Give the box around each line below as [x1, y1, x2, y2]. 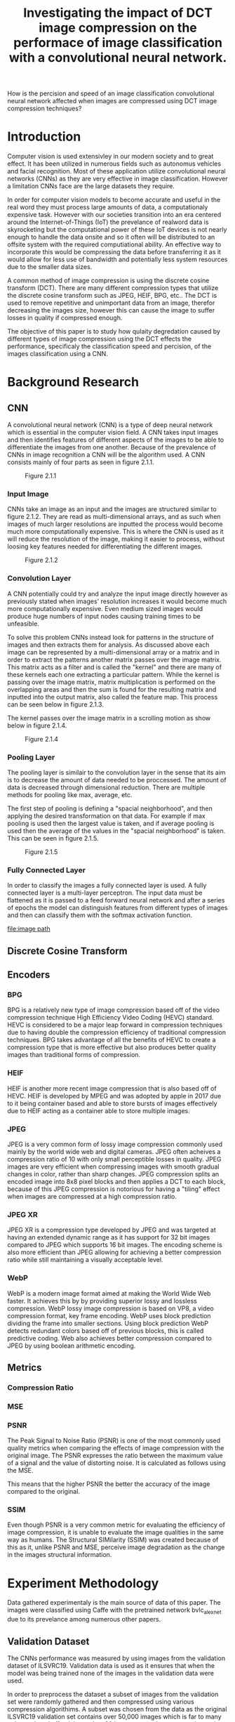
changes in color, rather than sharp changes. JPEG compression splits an [7, 1169, 220, 1178]
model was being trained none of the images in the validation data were [7, 1669, 214, 1677]
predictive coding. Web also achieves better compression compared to [7, 1334, 212, 1342]
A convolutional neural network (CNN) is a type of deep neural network [7, 421, 213, 429]
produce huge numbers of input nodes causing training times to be [7, 612, 201, 620]
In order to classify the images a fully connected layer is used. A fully [7, 881, 207, 890]
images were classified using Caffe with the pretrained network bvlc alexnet [7, 1606, 222, 1616]
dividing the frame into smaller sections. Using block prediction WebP [7, 1319, 209, 1327]
